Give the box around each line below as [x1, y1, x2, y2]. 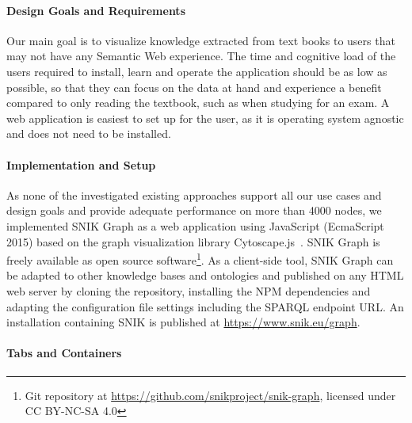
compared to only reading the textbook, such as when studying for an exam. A [6, 94, 390, 111]
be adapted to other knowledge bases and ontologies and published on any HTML [6, 267, 404, 284]
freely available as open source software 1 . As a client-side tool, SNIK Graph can [6, 250, 394, 268]
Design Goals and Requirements [6, 2, 185, 18]
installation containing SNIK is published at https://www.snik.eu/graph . [6, 314, 360, 330]
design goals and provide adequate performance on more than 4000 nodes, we [6, 202, 382, 219]
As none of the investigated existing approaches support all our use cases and [6, 186, 382, 203]
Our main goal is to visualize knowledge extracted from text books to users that [6, 32, 395, 48]
